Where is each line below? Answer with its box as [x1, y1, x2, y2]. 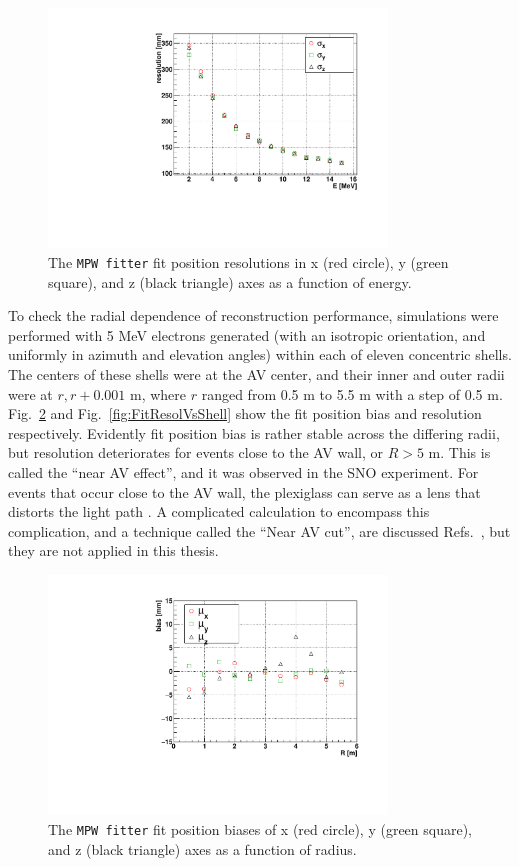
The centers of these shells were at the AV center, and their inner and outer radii [8, 364, 505, 385]
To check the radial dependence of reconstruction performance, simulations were [8, 305, 499, 326]
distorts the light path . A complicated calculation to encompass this [8, 501, 430, 522]
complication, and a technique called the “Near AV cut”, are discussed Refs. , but [8, 520, 511, 541]
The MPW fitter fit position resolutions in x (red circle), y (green [48, 251, 449, 272]
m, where [129, 383, 187, 404]
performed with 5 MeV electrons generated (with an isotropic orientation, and [8, 324, 486, 345]
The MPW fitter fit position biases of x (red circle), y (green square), [48, 818, 472, 839]
